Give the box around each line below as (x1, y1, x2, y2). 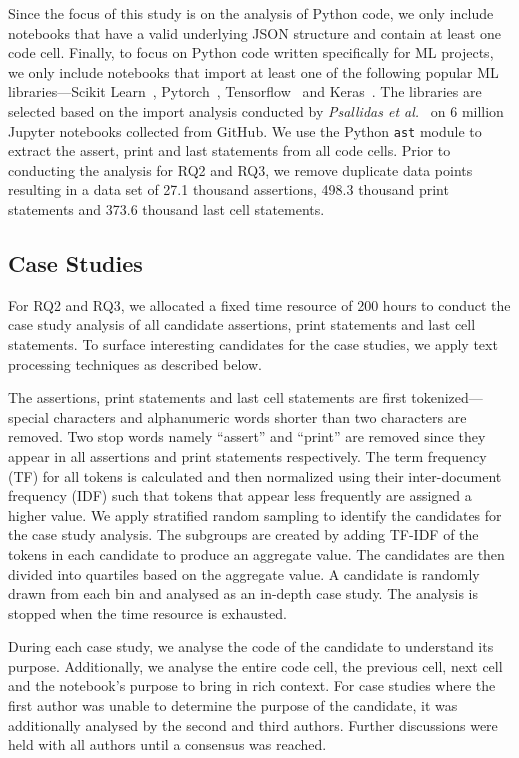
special (8, 406, 49, 427)
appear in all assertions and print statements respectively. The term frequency (8, 445, 487, 466)
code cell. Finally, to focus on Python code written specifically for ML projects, (8, 42, 494, 63)
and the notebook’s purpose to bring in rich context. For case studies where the (8, 675, 496, 696)
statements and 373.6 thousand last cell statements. (8, 199, 325, 219)
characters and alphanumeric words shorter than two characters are (53, 406, 467, 427)
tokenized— (411, 387, 483, 408)
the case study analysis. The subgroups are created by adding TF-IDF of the (8, 524, 479, 545)
